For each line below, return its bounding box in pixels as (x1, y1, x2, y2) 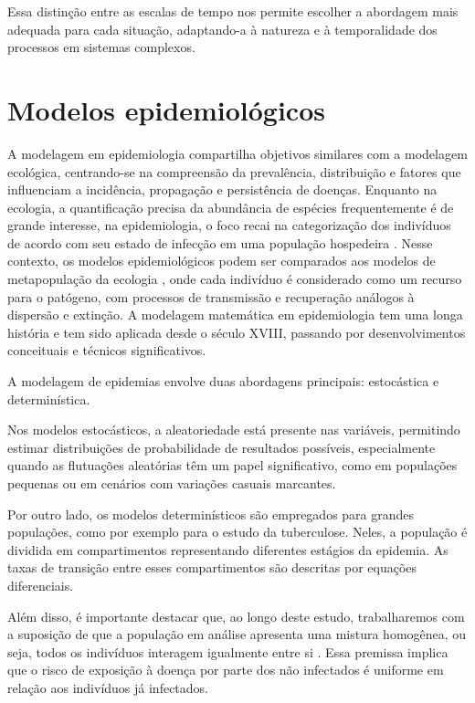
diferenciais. (7, 575, 74, 594)
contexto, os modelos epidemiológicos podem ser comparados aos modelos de (7, 251, 436, 270)
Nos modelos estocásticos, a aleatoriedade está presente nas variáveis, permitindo (7, 420, 460, 439)
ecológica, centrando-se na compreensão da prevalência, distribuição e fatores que (7, 162, 461, 181)
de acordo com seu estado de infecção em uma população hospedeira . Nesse (7, 233, 433, 252)
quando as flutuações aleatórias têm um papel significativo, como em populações (7, 456, 458, 475)
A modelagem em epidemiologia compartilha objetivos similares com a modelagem (7, 143, 468, 163)
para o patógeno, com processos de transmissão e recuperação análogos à (7, 287, 415, 306)
